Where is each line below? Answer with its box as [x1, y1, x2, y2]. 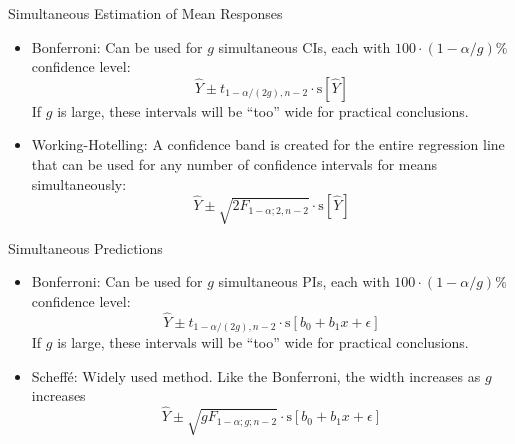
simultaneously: [31, 173, 127, 194]
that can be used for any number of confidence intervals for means [31, 153, 438, 174]
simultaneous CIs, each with [218, 36, 391, 57]
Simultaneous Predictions [8, 237, 163, 258]
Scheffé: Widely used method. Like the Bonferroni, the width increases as [31, 365, 481, 386]
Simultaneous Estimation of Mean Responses [8, 3, 283, 23]
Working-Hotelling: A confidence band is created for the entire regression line [31, 134, 505, 155]
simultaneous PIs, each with [218, 271, 390, 292]
